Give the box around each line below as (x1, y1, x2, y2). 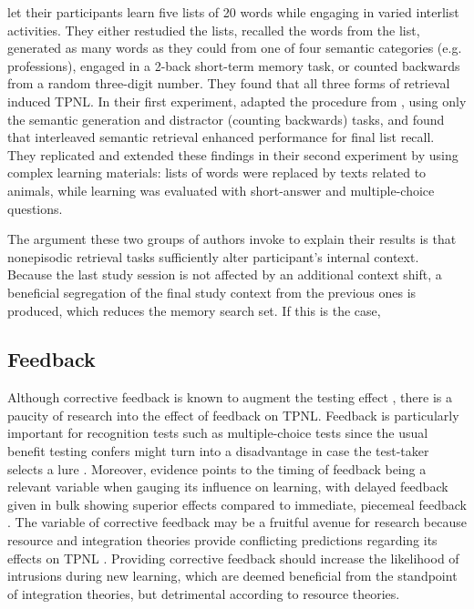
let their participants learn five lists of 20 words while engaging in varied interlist (7, 3, 459, 21)
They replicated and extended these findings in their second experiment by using (7, 145, 459, 164)
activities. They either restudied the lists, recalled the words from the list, (7, 20, 420, 39)
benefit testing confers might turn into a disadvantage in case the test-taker (7, 442, 429, 461)
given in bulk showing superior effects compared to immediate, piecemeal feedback (7, 494, 467, 513)
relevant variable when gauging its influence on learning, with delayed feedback (7, 477, 448, 496)
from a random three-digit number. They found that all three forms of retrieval (7, 74, 450, 93)
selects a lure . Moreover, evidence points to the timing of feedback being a (7, 459, 427, 478)
